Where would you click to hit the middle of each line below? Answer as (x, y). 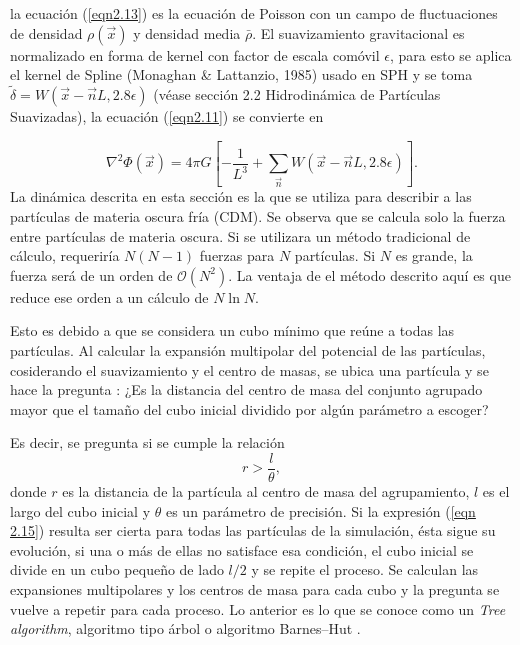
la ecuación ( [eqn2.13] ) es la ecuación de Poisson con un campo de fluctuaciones (254, 13)
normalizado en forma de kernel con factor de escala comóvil (195, 54)
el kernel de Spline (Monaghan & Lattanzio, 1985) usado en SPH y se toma (241, 74)
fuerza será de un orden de (91, 274)
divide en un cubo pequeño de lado (117, 569)
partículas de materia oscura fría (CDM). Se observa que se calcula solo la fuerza (258, 215)
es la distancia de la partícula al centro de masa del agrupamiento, (266, 490)
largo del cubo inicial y (80, 510)
